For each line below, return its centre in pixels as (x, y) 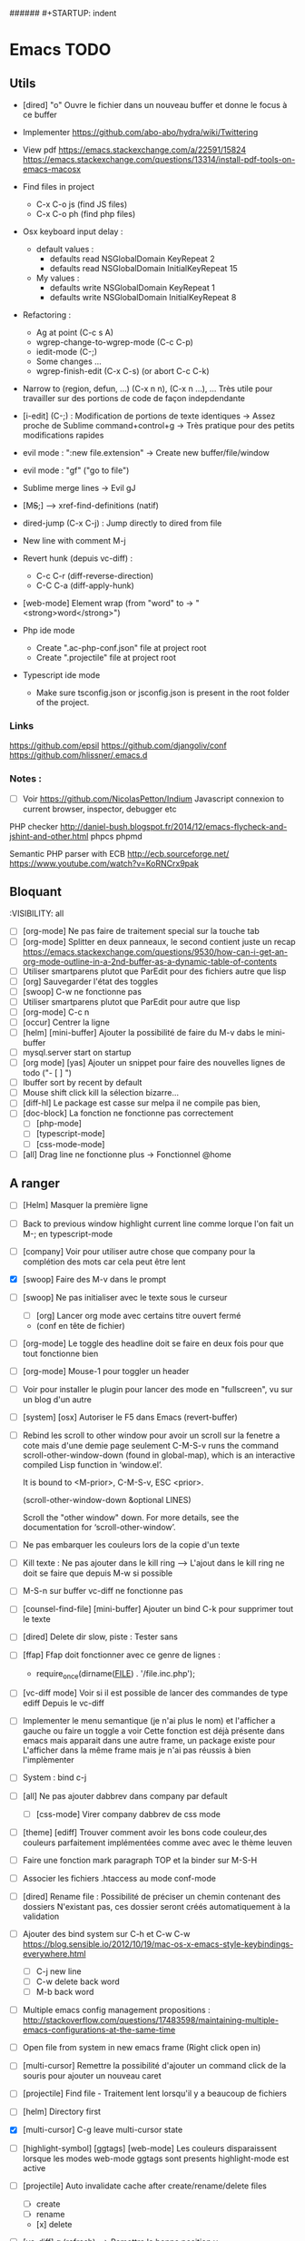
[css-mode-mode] (70, 1144)
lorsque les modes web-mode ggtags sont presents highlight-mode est (156, 2158)
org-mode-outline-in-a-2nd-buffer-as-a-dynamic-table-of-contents (150, 961)
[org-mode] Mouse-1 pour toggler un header (106, 1371)
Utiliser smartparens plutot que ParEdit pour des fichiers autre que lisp (154, 971)
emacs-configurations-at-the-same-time (99, 2030)
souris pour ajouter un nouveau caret (92, 2076)
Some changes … (69, 361)
